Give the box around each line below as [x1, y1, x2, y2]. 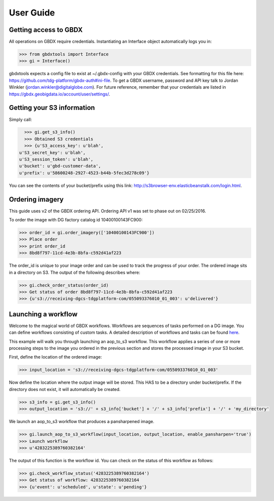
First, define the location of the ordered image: [9, 354, 102, 360]
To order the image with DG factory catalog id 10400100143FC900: [9, 217, 143, 223]
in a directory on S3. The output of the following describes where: [9, 269, 140, 275]
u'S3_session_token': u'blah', [19, 157, 94, 162]
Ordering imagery [9, 195, 64, 204]
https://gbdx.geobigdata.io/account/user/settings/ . [9, 91, 110, 97]
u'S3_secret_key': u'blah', [19, 150, 86, 155]
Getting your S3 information [9, 104, 95, 112]
